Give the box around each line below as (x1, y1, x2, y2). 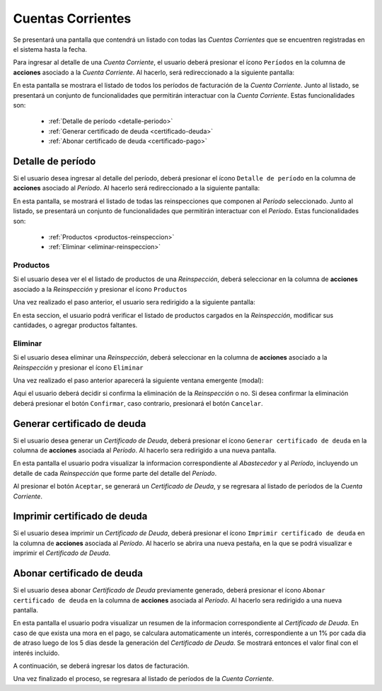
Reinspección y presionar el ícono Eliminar (13, 363, 144, 372)
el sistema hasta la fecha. (13, 45, 88, 53)
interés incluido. (13, 649, 60, 657)
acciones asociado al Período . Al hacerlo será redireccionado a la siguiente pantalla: (13, 184, 260, 193)
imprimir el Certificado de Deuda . (13, 549, 111, 557)
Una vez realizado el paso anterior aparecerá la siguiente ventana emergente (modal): (13, 376, 264, 384)
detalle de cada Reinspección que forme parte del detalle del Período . (13, 469, 217, 477)
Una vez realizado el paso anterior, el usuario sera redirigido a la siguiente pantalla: (13, 298, 256, 307)
